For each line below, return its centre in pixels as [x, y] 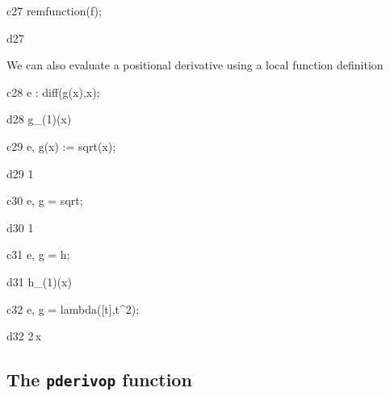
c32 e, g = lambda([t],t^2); [73, 308]
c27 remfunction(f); [54, 10]
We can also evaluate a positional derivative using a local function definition [195, 65]
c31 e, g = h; [38, 254]
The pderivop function [99, 379]
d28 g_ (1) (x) [39, 119]
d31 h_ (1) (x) [39, 281]
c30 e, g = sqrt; [45, 200]
